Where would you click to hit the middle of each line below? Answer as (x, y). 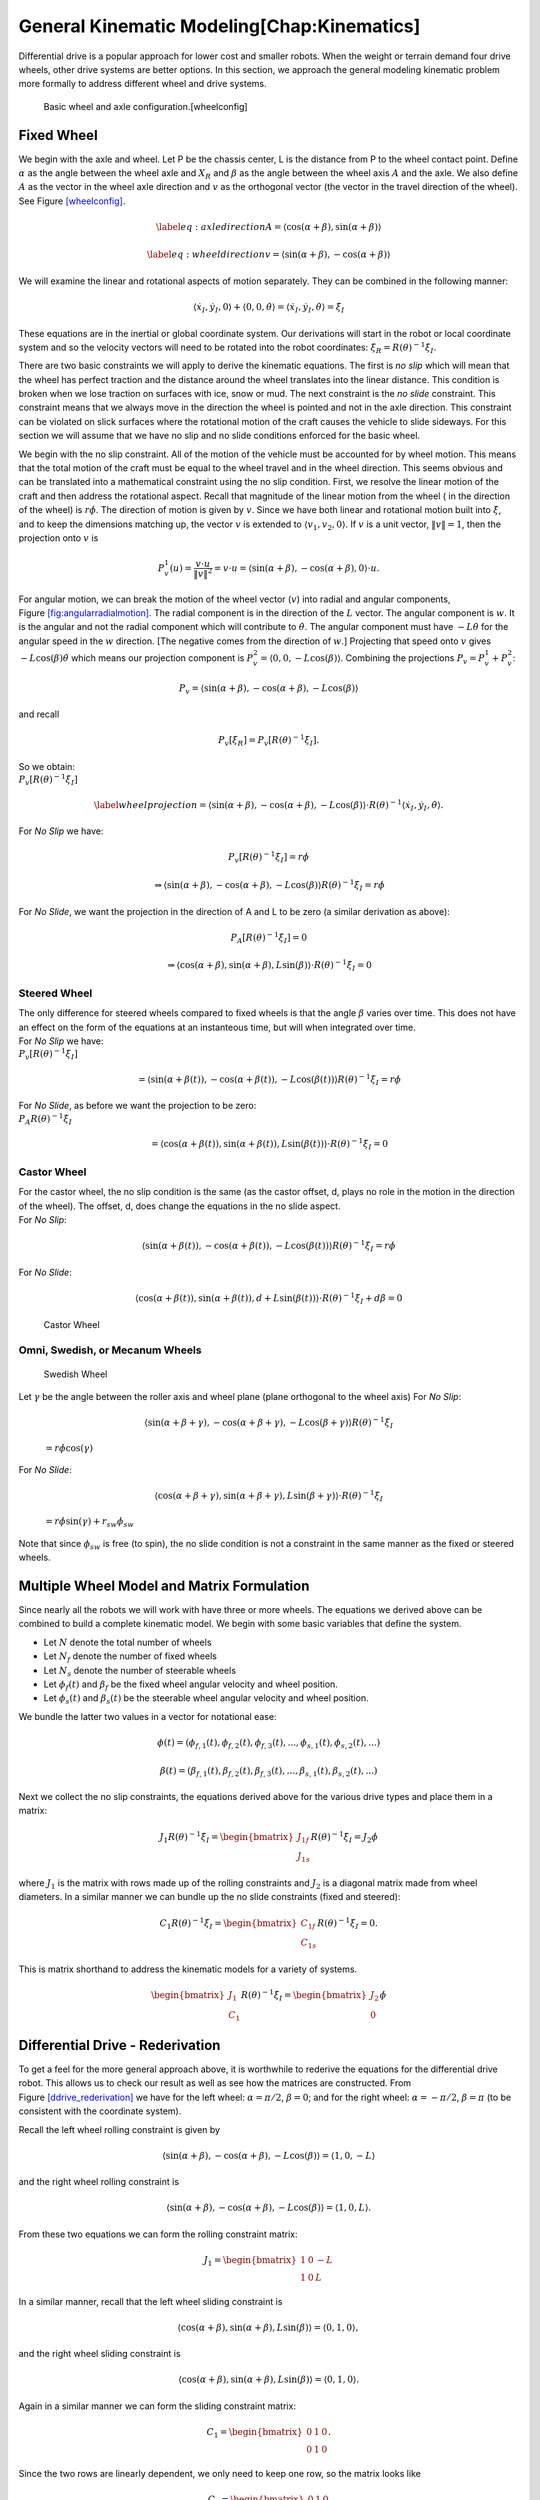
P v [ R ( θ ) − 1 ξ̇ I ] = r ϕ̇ (269, 857)
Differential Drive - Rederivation (119, 2045)
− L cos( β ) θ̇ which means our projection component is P (137, 657)
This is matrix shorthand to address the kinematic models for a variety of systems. (188, 1969)
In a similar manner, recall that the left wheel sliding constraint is (150, 2301)
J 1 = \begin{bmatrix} (250, 2261)
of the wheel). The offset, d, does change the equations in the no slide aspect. (179, 1206)
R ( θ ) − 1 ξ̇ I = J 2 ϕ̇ (344, 1837)
